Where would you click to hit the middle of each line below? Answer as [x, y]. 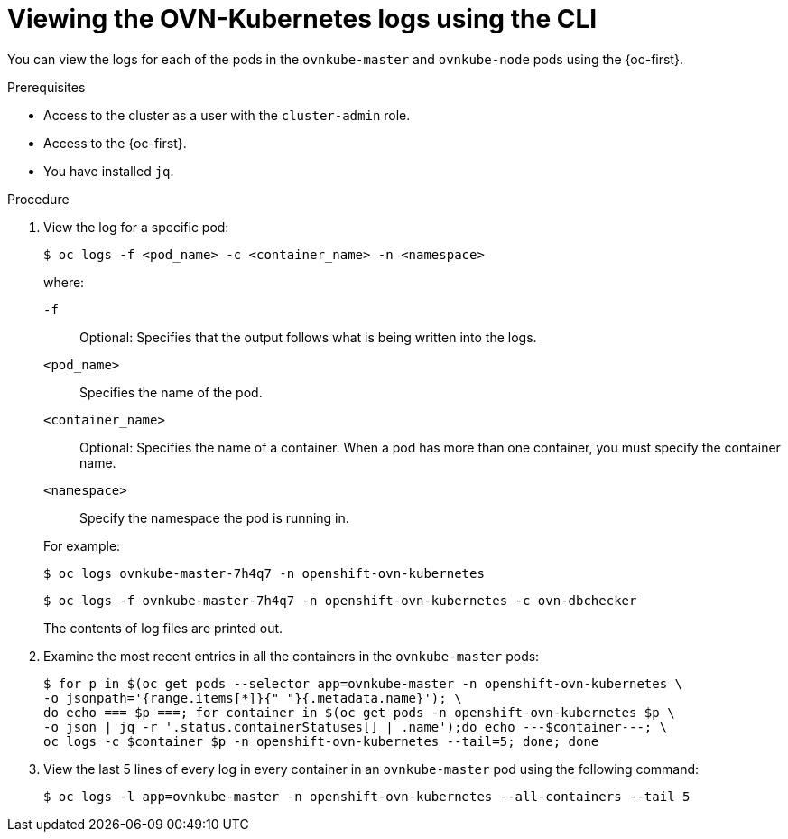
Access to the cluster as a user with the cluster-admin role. [227, 115]
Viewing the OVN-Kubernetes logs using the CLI [302, 19]
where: [64, 282]
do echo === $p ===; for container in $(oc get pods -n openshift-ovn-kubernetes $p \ [359, 712]
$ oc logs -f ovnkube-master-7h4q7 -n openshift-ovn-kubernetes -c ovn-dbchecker [340, 600]
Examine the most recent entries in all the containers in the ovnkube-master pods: [292, 656]
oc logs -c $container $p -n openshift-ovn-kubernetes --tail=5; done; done [321, 741]
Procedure [38, 199]
